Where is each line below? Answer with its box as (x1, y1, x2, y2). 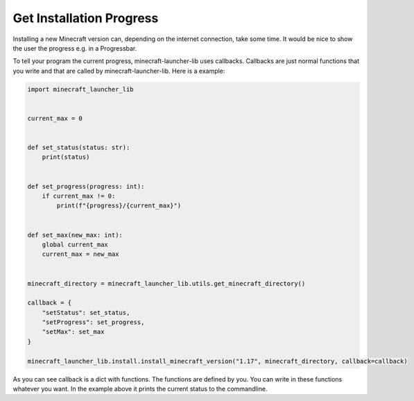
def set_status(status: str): (27, 144, 130, 152)
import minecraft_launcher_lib (27, 85, 135, 93)
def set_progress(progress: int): (27, 182, 145, 190)
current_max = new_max (42, 250, 119, 258)
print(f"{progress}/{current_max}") (56, 202, 182, 210)
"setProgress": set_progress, (42, 318, 145, 326)
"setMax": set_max (42, 328, 105, 336)
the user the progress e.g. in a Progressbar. (12, 44, 137, 52)
